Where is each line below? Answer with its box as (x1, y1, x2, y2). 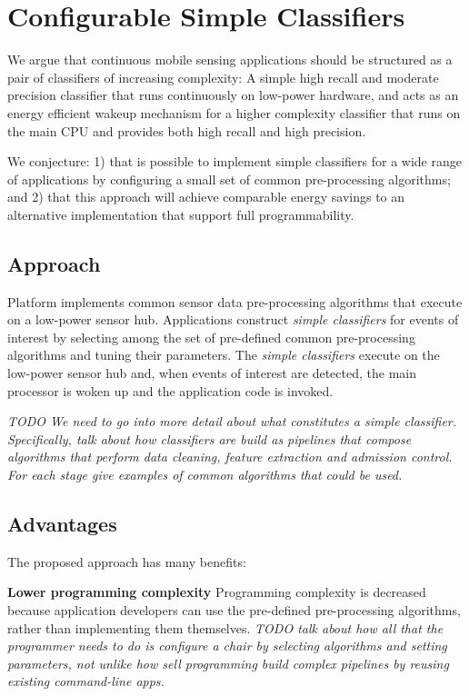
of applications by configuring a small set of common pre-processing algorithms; (7, 169, 451, 188)
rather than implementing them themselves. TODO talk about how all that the (7, 618, 444, 637)
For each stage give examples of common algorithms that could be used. (7, 465, 403, 484)
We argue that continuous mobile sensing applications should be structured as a (7, 50, 453, 69)
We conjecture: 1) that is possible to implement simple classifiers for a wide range (7, 152, 462, 171)
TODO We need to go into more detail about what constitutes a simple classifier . (7, 412, 457, 431)
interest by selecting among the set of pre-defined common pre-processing (7, 327, 415, 346)
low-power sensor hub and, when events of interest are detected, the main (7, 363, 416, 383)
